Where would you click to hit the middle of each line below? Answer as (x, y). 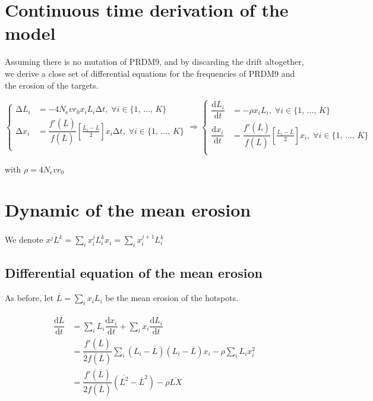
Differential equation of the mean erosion (134, 273)
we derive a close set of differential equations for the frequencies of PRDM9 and (150, 73)
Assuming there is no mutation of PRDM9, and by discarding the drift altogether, (154, 62)
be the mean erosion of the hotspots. (172, 298)
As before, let (29, 298)
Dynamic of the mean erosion (128, 210)
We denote (24, 239)
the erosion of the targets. (52, 85)
